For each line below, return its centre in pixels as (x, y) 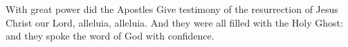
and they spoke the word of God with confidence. (110, 36)
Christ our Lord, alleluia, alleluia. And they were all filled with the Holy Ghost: (174, 22)
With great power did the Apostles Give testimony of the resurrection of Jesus (172, 9)
